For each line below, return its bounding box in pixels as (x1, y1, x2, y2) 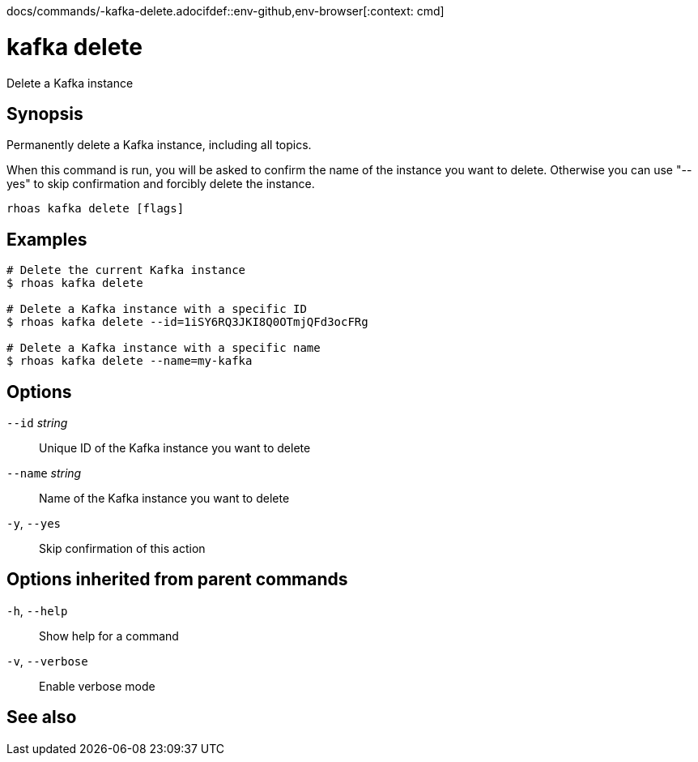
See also (6, 707, 77, 728)
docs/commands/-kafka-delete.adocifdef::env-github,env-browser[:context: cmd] (6, 4, 445, 18)
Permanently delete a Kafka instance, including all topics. (6, 138, 312, 152)
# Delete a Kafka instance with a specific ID (6, 302, 307, 316)
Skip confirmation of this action (39, 542, 206, 556)
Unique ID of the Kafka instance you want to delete (39, 441, 311, 456)
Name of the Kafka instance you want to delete (39, 491, 290, 506)
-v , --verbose (6, 653, 88, 668)
